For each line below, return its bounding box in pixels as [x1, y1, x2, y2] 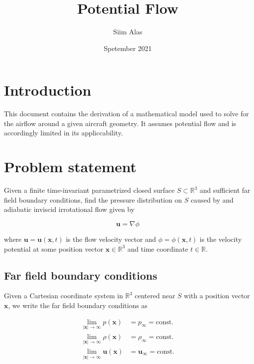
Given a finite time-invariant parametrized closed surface [4, 185, 175, 195]
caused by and [191, 194, 234, 205]
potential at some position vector [4, 243, 104, 254]
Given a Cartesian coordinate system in [4, 290, 123, 301]
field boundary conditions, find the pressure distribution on [4, 194, 182, 205]
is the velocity [199, 234, 242, 244]
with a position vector [184, 290, 250, 301]
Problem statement [4, 156, 137, 177]
